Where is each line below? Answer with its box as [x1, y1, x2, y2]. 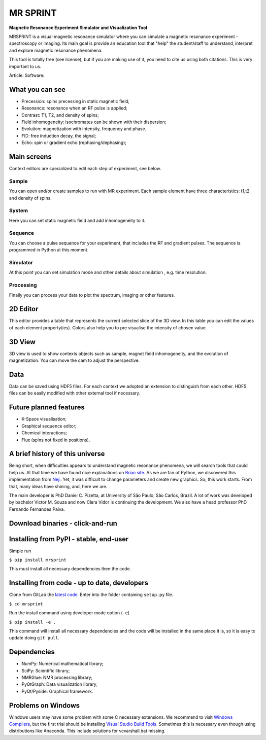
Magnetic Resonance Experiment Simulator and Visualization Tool [9, 25, 147, 31]
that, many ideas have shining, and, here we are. [9, 483, 108, 489]
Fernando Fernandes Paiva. [9, 506, 65, 512]
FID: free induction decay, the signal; [21, 133, 96, 139]
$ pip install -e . [9, 619, 56, 625]
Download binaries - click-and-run [9, 519, 118, 528]
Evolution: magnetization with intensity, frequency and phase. [21, 126, 147, 132]
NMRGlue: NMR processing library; [21, 674, 93, 680]
